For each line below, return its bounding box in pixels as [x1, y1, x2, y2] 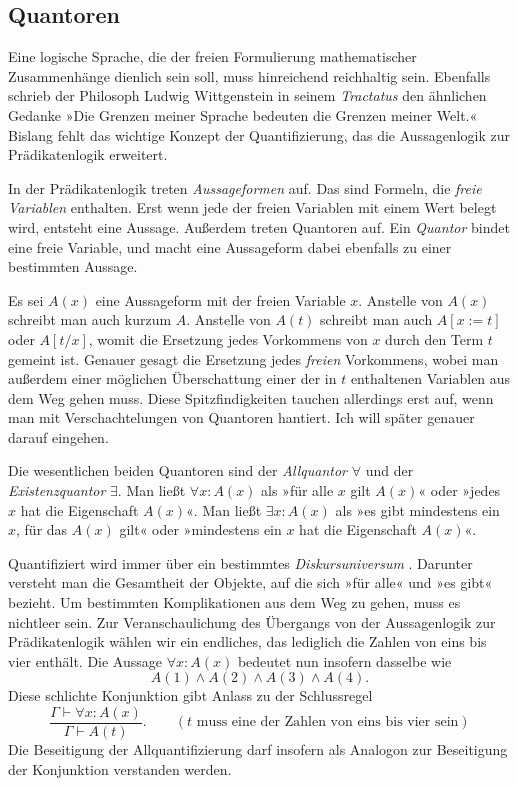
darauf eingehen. [8, 426, 109, 447]
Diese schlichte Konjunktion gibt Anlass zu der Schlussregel [8, 685, 373, 706]
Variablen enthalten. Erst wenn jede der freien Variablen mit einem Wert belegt [8, 197, 497, 218]
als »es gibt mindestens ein [335, 499, 500, 520]
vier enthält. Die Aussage [8, 650, 162, 671]
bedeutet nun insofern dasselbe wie [237, 650, 452, 671]
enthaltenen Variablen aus [350, 368, 511, 389]
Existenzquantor [8, 480, 106, 501]
